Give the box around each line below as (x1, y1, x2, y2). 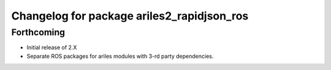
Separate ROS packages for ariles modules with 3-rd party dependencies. (26, 52, 214, 60)
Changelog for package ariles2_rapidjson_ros (11, 9, 249, 23)
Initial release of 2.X (26, 44, 77, 51)
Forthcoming (11, 27, 66, 38)
